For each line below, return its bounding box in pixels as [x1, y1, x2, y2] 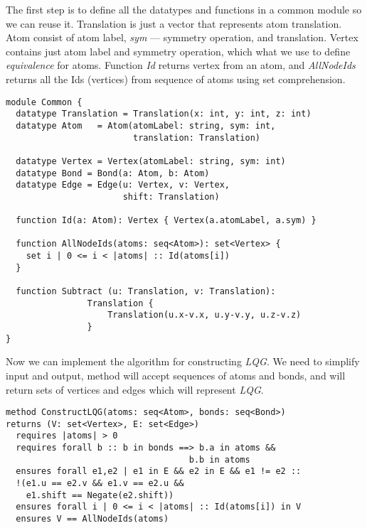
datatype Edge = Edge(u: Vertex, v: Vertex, [16, 180, 230, 190]
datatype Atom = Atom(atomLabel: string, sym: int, [16, 120, 276, 131]
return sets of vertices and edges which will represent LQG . [6, 382, 264, 397]
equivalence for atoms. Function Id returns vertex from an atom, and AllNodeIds [6, 58, 356, 72]
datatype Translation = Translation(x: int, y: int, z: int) [16, 109, 312, 119]
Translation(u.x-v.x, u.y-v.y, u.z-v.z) [107, 310, 302, 320]
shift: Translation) [122, 191, 220, 202]
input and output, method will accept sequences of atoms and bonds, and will [6, 367, 346, 382]
